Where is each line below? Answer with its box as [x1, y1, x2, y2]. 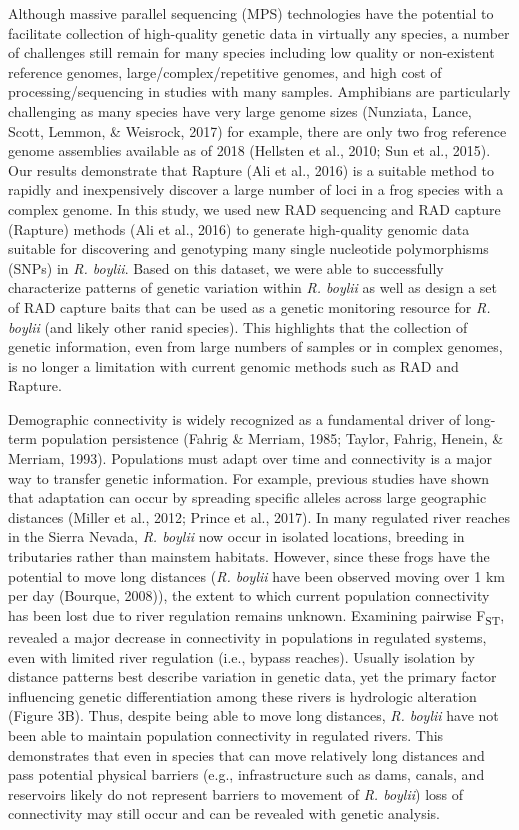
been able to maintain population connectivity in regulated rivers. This [8, 724, 444, 745]
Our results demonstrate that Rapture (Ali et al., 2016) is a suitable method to [8, 159, 495, 180]
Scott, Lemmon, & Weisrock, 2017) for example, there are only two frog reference [8, 120, 507, 141]
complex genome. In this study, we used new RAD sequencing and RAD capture [8, 198, 501, 219]
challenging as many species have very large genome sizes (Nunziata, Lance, [8, 100, 472, 121]
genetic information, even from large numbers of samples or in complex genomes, [8, 336, 503, 357]
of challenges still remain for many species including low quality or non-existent [8, 42, 495, 63]
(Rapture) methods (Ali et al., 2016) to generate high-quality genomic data [8, 218, 470, 239]
